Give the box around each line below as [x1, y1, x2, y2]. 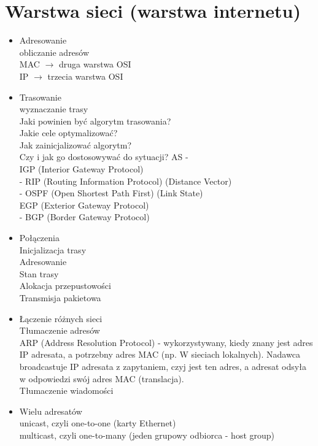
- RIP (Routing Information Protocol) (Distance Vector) [19, 174, 232, 187]
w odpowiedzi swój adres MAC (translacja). [19, 372, 184, 385]
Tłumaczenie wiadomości [19, 384, 114, 397]
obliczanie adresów [19, 45, 90, 58]
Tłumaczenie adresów [19, 324, 100, 337]
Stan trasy [19, 267, 59, 280]
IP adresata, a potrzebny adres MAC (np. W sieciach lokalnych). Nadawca [19, 348, 300, 361]
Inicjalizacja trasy [19, 243, 87, 256]
